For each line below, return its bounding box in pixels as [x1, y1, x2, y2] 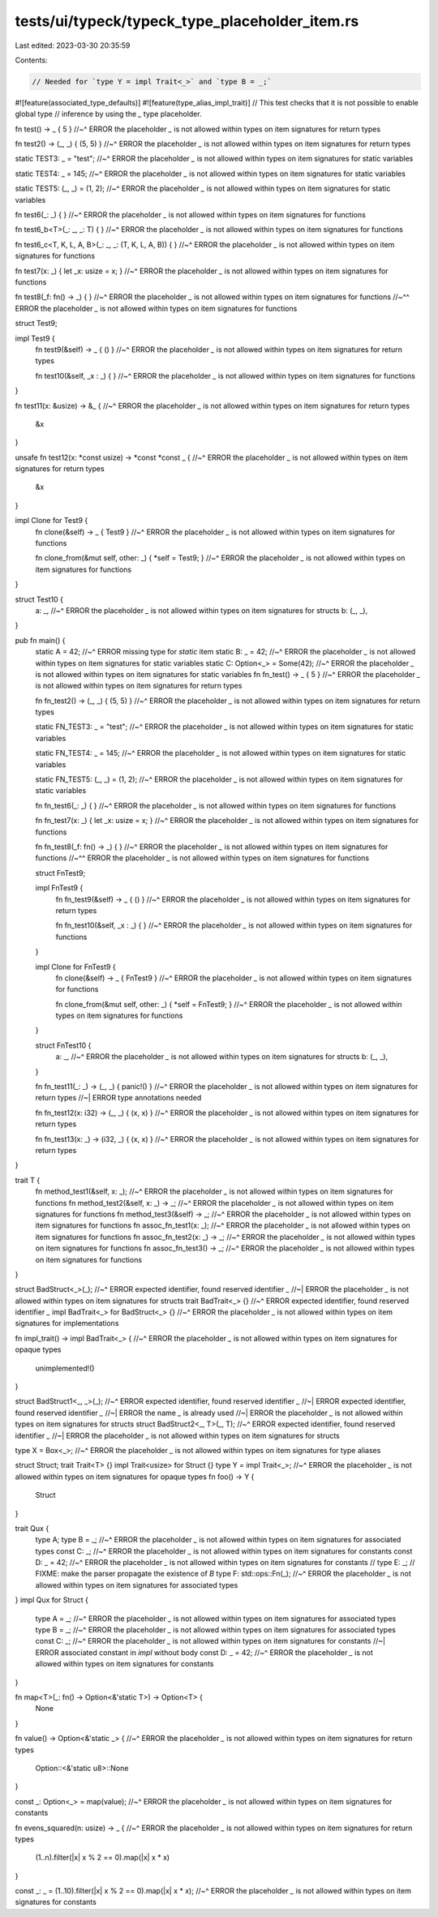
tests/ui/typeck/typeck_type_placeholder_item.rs [15, 12, 359, 30]
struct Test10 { [15, 594, 64, 604]
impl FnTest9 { [35, 883, 84, 893]
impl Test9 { [15, 333, 56, 343]
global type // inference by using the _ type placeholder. [15, 109, 202, 119]
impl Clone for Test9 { [15, 516, 88, 525]
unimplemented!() [35, 1363, 95, 1373]
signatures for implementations [15, 1319, 119, 1328]
